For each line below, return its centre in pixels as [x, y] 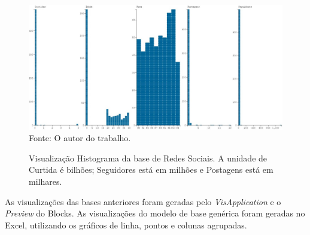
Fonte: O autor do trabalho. [80, 138]
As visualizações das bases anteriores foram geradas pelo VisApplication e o [143, 201]
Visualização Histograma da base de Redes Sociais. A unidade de [148, 158]
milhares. [45, 181]
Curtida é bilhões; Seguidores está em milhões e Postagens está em [151, 170]
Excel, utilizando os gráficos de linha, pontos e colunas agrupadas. [126, 225]
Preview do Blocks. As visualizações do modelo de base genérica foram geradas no [155, 213]
